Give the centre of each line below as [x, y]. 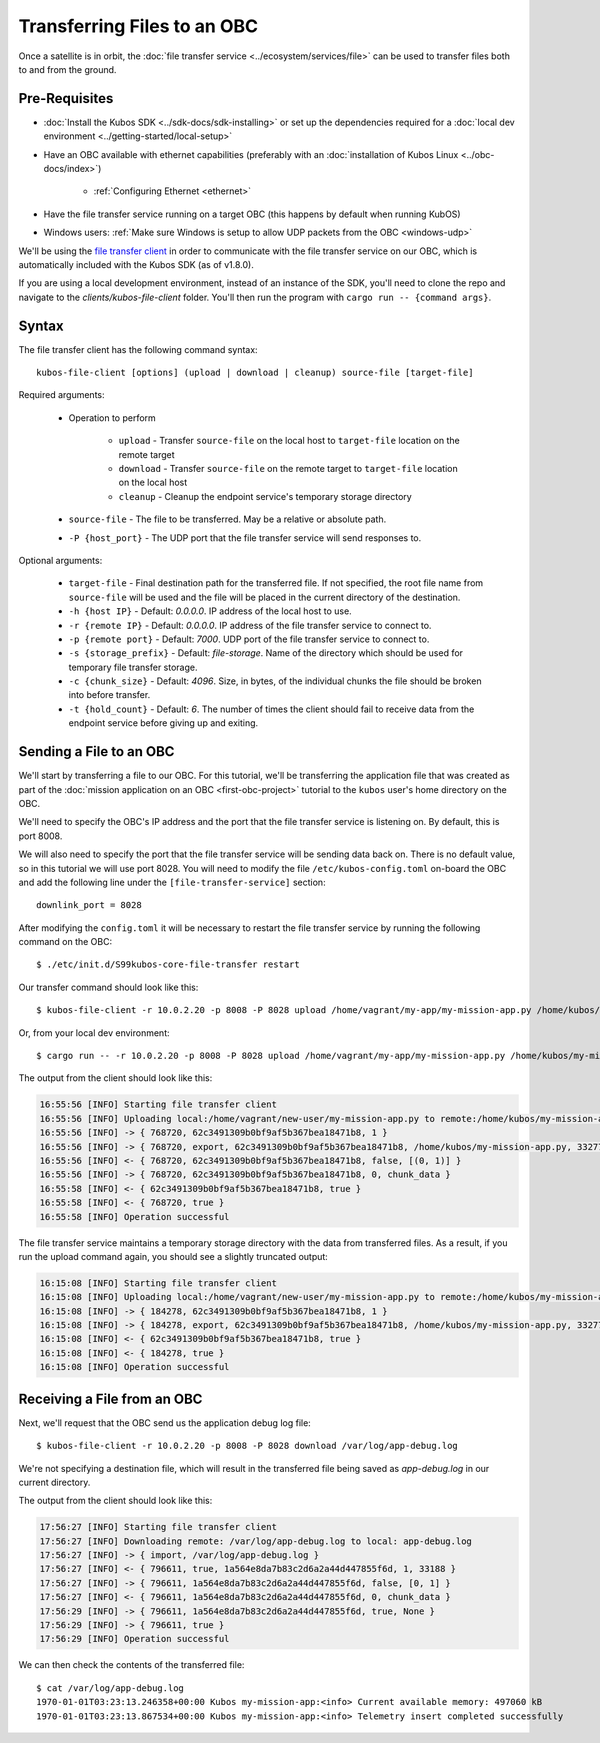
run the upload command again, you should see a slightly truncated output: [173, 1256]
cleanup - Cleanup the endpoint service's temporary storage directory [265, 496]
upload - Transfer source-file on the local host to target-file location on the [289, 441]
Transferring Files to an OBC [138, 26]
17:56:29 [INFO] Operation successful [134, 1639]
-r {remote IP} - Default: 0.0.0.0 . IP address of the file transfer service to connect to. [250, 625]
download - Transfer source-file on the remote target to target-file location [288, 468]
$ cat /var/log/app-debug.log [110, 1688]
